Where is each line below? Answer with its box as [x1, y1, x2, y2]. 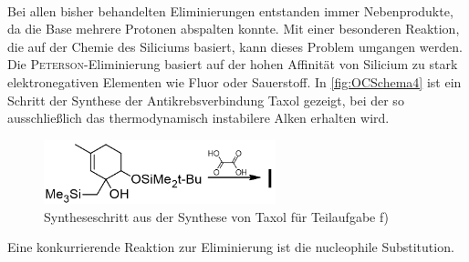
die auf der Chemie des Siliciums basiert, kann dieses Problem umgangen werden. [7, 36, 463, 55]
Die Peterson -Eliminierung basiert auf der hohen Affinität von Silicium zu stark [7, 55, 458, 74]
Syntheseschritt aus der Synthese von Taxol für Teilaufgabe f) [44, 207, 390, 226]
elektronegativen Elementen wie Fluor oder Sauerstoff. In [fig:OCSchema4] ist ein [7, 72, 462, 91]
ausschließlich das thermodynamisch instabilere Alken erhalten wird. [7, 108, 390, 127]
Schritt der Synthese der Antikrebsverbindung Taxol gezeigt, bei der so [7, 90, 404, 109]
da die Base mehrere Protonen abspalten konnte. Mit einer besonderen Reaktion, [7, 19, 460, 38]
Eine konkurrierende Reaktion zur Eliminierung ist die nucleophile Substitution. [7, 237, 454, 257]
